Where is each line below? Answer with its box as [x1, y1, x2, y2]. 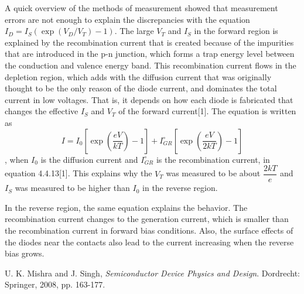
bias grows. [5, 247, 45, 259]
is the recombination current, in [156, 153, 270, 165]
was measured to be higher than [15, 182, 130, 194]
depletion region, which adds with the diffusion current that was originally [5, 70, 272, 83]
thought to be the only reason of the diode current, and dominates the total [5, 82, 277, 94]
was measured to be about [166, 167, 261, 179]
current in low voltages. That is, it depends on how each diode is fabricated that [5, 93, 293, 105]
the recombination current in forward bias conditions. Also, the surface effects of [5, 224, 293, 236]
